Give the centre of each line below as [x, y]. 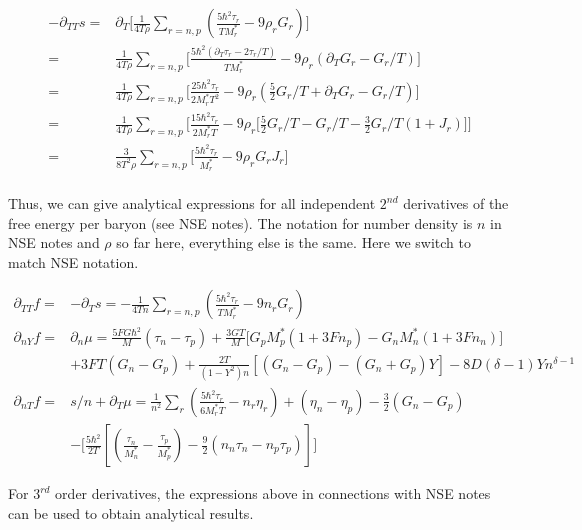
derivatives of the [456, 203]
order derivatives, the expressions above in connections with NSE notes [273, 493]
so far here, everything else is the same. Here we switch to [293, 242]
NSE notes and [54, 242]
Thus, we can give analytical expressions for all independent [192, 203]
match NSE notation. [73, 261]
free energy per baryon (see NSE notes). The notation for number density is [240, 222]
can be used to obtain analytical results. [131, 512]
